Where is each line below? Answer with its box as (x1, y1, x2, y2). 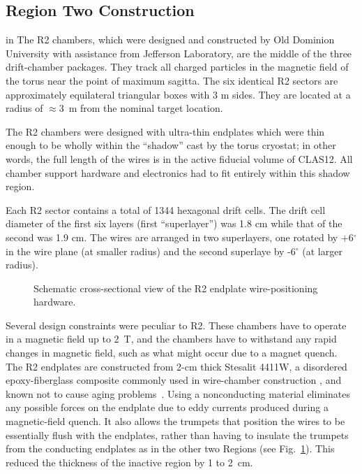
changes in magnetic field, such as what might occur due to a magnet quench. (6, 345, 338, 360)
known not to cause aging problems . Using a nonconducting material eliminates (6, 386, 350, 401)
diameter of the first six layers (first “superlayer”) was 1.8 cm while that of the (6, 216, 342, 231)
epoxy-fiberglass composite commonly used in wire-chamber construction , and (6, 373, 342, 387)
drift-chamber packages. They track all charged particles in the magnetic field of (6, 59, 349, 74)
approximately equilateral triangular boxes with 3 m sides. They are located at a (6, 87, 351, 101)
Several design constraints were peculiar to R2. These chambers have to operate (6, 317, 347, 332)
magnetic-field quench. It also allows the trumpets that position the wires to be (6, 414, 345, 429)
